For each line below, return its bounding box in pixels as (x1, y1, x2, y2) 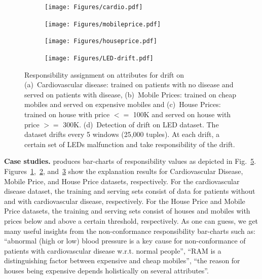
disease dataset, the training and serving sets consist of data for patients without (4, 186, 255, 196)
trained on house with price (24, 109, 110, 119)
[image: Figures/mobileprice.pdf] (45, 20, 161, 28)
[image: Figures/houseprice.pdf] (45, 38, 157, 45)
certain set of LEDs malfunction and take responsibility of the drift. (24, 138, 235, 149)
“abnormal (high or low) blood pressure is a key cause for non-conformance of (4, 235, 246, 246)
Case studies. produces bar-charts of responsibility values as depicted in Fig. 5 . (4, 156, 256, 166)
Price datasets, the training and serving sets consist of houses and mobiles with (4, 205, 250, 216)
